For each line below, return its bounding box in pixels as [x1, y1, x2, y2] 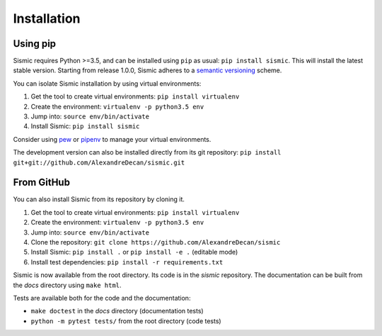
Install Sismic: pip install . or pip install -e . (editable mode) [30, 248, 238, 257]
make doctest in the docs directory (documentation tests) [30, 307, 204, 315]
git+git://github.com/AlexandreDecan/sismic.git [13, 158, 185, 167]
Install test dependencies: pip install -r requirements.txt [30, 257, 224, 266]
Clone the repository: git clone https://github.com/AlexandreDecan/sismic [30, 238, 281, 247]
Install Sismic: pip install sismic [30, 122, 140, 130]
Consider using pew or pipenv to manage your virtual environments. [13, 135, 212, 143]
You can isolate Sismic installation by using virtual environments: [13, 79, 202, 88]
